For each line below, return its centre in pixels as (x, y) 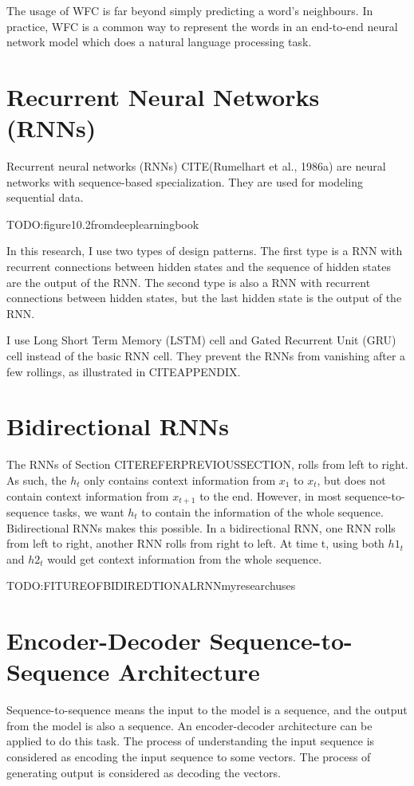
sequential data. (45, 197)
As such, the (37, 479)
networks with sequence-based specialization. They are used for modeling (185, 181)
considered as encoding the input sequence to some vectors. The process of (189, 757)
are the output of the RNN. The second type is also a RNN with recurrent (189, 282)
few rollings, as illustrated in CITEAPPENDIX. (124, 371)
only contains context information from (180, 479)
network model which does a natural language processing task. (159, 42)
